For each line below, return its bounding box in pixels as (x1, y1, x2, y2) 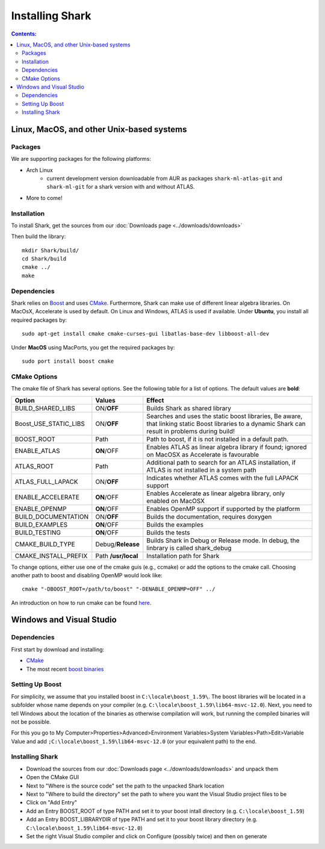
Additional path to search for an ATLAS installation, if (146, 458, 296, 466)
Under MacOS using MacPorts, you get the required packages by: (11, 343, 175, 351)
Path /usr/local (95, 551, 138, 560)
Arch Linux (26, 166, 54, 174)
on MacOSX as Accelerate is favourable (146, 450, 259, 459)
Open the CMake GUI (26, 774, 79, 781)
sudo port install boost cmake (22, 357, 114, 365)
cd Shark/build (22, 255, 67, 262)
